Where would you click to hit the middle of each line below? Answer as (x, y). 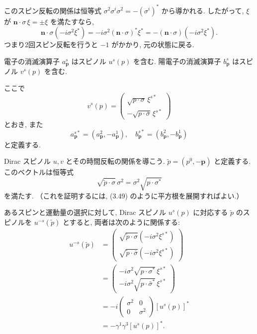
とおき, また (24, 124)
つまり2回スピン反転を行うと (51, 44)
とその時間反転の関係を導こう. (115, 161)
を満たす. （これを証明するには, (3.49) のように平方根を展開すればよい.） (124, 195)
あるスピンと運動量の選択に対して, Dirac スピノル (85, 212)
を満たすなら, (72, 21)
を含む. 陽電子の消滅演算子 (177, 61)
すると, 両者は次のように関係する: (125, 222)
